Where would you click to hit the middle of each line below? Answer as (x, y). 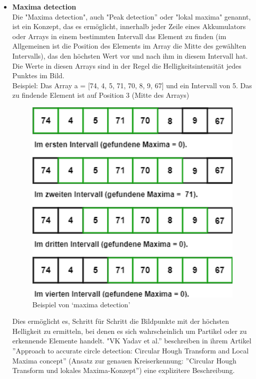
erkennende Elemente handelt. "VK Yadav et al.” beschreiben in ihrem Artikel (132, 341)
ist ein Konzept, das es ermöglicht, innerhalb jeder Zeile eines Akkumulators (129, 26)
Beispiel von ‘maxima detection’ (81, 304)
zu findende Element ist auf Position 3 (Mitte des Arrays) (101, 95)
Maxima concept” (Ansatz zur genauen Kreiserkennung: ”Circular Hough (124, 360)
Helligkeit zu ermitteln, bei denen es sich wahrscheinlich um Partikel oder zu (129, 331)
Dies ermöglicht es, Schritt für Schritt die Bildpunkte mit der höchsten (121, 321)
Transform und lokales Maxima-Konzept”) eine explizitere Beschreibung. (123, 370)
